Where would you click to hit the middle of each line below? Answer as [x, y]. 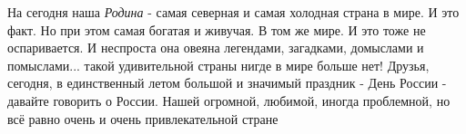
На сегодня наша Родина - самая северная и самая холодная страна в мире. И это [233, 12]
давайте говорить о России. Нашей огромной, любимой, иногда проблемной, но [229, 100]
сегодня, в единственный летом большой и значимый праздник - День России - [227, 83]
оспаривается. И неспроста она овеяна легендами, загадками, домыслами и [216, 48]
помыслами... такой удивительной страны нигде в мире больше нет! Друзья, [218, 65]
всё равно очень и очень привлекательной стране [143, 118]
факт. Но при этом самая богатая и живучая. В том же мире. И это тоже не [217, 29]
